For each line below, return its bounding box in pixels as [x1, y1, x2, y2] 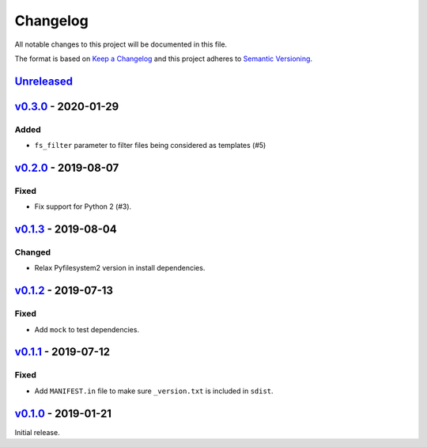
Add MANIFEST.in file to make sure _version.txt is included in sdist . [34, 386, 274, 396]
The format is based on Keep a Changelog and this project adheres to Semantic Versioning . [14, 54, 312, 63]
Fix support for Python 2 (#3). [34, 202, 132, 211]
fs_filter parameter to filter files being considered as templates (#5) [34, 141, 266, 150]
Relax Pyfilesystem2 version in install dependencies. [34, 263, 206, 273]
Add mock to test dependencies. [34, 324, 140, 334]
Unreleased [14, 74, 74, 88]
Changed [14, 247, 51, 258]
